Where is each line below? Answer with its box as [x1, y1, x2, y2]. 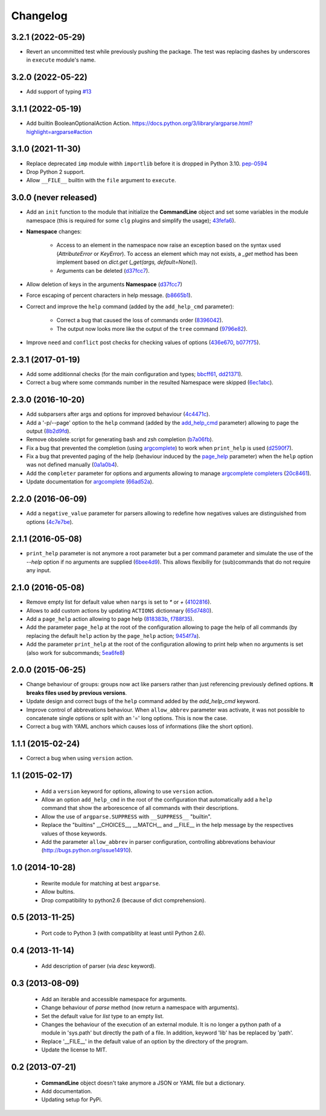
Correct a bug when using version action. [26, 754, 133, 762]
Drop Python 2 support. [26, 168, 85, 175]
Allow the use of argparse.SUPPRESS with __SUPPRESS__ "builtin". [41, 812, 212, 820]
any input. [26, 567, 51, 574]
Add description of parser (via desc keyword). [41, 963, 156, 970]
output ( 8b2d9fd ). [26, 427, 71, 435]
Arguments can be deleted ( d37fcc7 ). [56, 267, 150, 274]
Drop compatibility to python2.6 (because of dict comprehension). [41, 896, 206, 904]
